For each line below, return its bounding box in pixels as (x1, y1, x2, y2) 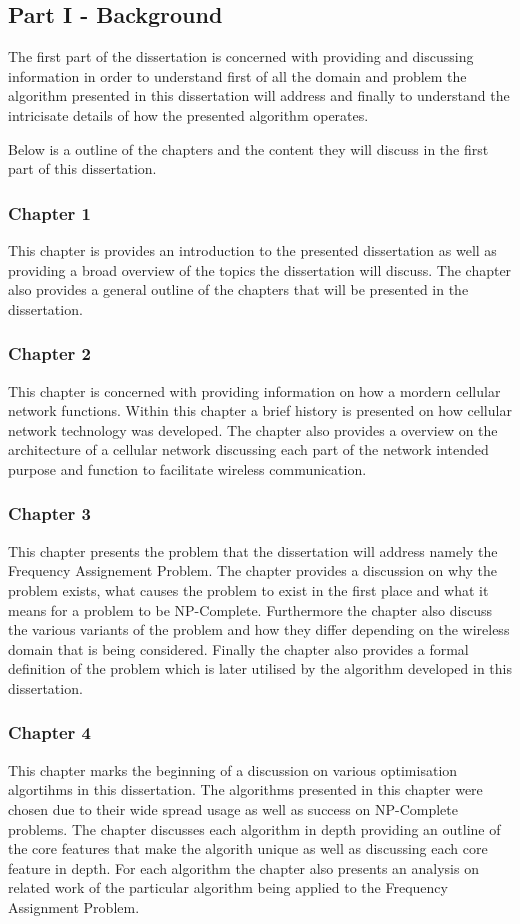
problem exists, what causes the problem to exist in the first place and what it (8, 579, 489, 600)
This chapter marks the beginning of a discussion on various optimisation (8, 759, 458, 780)
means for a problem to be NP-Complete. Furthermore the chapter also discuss (8, 599, 492, 620)
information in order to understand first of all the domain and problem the (8, 65, 467, 86)
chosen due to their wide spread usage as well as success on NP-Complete (8, 798, 458, 819)
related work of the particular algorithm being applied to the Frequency (8, 877, 448, 898)
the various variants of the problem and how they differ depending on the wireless (8, 619, 510, 640)
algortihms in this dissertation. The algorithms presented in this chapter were (8, 779, 483, 800)
